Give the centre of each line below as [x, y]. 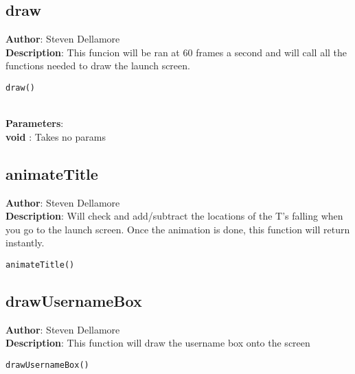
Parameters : [35, 123]
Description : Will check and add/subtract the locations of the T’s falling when [174, 216]
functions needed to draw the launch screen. [98, 66]
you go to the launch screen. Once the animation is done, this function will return [178, 229]
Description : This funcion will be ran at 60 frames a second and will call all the [176, 52]
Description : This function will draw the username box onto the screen [158, 343]
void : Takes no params [56, 136]
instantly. [25, 243]
